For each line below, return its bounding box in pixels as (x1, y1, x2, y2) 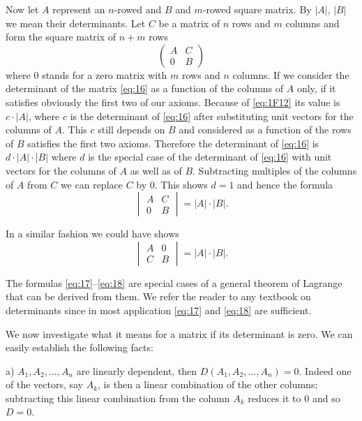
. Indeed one (299, 363, 352, 378)
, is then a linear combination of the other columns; (98, 377, 318, 392)
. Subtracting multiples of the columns (193, 163, 357, 177)
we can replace (60, 177, 123, 191)
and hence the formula (237, 177, 333, 191)
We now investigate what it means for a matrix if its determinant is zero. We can (6, 326, 353, 341)
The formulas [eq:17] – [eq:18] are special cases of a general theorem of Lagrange (6, 275, 342, 290)
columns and (285, 15, 340, 30)
